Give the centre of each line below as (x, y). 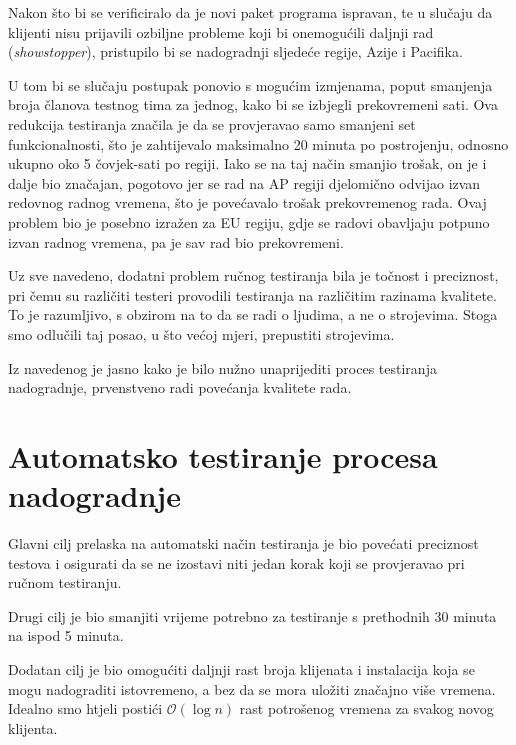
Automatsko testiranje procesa (223, 455)
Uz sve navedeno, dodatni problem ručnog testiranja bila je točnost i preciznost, (253, 275)
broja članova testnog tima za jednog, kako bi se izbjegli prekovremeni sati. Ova (253, 104)
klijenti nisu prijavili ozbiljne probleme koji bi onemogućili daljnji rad (221, 31)
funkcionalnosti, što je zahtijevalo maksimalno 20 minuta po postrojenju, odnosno (258, 143)
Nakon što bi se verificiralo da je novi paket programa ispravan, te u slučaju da (250, 12)
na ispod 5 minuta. (66, 635)
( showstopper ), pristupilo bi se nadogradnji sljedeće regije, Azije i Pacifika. (235, 51)
